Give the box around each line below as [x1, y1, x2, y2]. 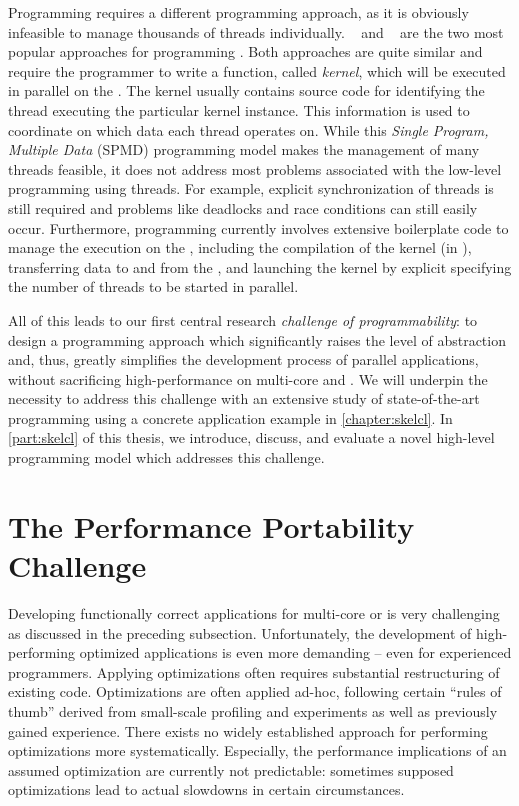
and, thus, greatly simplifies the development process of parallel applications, [8, 349, 479, 370]
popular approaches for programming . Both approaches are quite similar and [8, 41, 483, 62]
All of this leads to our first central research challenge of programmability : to [8, 309, 478, 330]
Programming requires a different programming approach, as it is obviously [8, 2, 469, 22]
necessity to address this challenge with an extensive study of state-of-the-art [8, 388, 480, 409]
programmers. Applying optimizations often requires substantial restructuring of [8, 661, 500, 682]
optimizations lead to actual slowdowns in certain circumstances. [8, 779, 405, 800]
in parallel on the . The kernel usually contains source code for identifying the [8, 80, 485, 101]
